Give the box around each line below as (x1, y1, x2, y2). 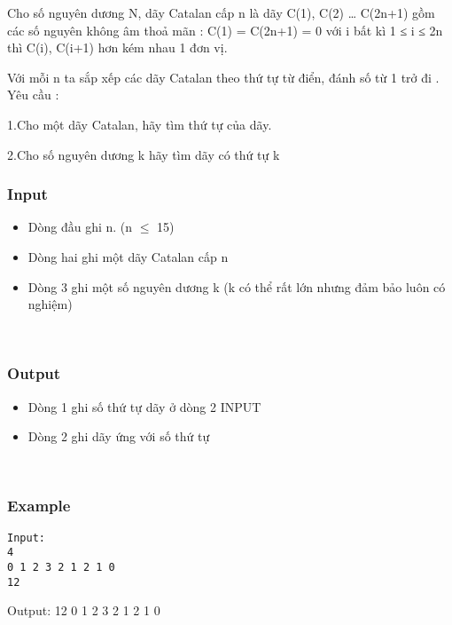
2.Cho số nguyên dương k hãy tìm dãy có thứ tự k (7, 145, 280, 163)
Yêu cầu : (7, 85, 59, 104)
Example (7, 494, 71, 517)
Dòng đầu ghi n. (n (27, 218, 133, 236)
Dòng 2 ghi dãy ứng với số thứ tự (27, 427, 210, 446)
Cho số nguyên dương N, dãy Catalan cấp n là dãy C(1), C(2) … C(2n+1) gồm (7, 4, 435, 21)
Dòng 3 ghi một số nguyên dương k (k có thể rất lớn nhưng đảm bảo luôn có (27, 277, 446, 296)
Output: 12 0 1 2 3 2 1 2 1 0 (7, 601, 160, 620)
